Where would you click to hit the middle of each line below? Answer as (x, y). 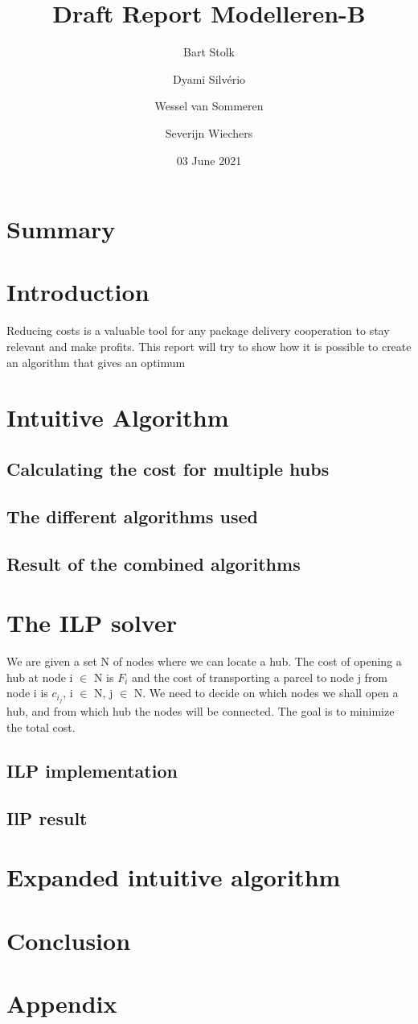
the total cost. (41, 727)
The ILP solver (92, 623)
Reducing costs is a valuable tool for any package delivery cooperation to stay (198, 330)
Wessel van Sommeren (209, 106)
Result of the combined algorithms (154, 563)
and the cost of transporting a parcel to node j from (260, 677)
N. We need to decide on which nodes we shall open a (266, 693)
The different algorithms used (132, 516)
